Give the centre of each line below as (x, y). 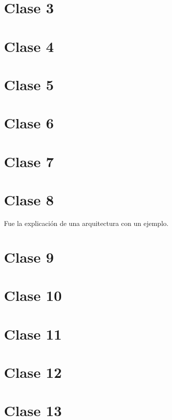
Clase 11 (33, 334)
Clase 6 (29, 123)
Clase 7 (29, 161)
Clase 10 (33, 295)
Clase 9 (29, 257)
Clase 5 (29, 84)
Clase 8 (29, 200)
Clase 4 (29, 46)
